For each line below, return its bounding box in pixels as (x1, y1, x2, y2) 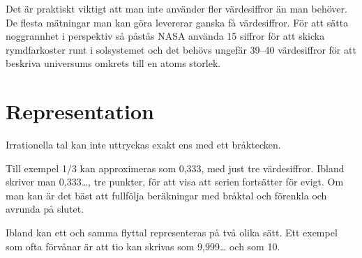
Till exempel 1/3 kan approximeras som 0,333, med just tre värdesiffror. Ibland (6, 160, 345, 175)
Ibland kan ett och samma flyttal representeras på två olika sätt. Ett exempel (6, 225, 338, 240)
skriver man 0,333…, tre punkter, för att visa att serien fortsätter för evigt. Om (6, 174, 344, 189)
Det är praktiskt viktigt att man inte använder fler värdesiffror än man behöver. (6, 1, 347, 15)
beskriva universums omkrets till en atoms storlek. (6, 56, 221, 70)
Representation (6, 97, 154, 126)
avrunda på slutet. (6, 202, 84, 216)
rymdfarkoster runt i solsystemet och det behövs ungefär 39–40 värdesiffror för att (6, 42, 356, 56)
